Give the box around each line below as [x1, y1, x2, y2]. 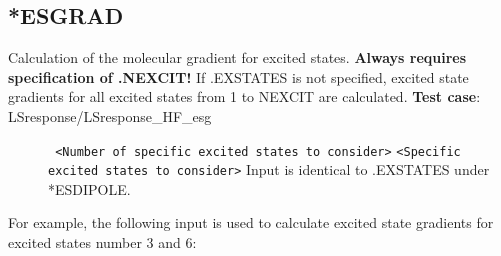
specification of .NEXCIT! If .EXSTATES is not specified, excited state [8, 66, 469, 87]
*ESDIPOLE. [48, 178, 131, 199]
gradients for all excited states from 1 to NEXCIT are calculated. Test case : [8, 86, 481, 107]
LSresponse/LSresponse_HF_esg [8, 105, 212, 126]
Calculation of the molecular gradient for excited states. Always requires [8, 47, 467, 68]
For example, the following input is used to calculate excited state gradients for [8, 212, 494, 233]
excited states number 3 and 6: [8, 232, 197, 253]
